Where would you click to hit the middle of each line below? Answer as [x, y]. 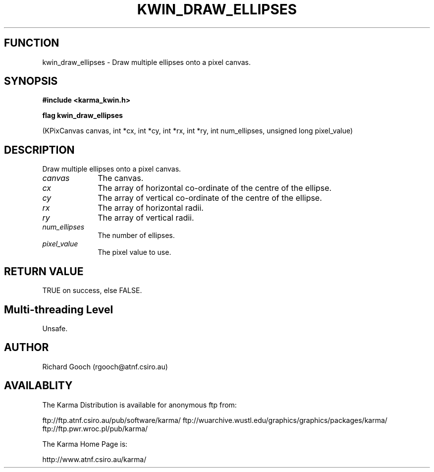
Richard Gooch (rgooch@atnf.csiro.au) [105, 366]
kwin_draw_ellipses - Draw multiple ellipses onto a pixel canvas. [147, 62]
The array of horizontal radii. [151, 208]
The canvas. [121, 178]
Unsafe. [55, 328]
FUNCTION [32, 43]
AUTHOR [27, 348]
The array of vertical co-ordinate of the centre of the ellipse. [210, 198]
